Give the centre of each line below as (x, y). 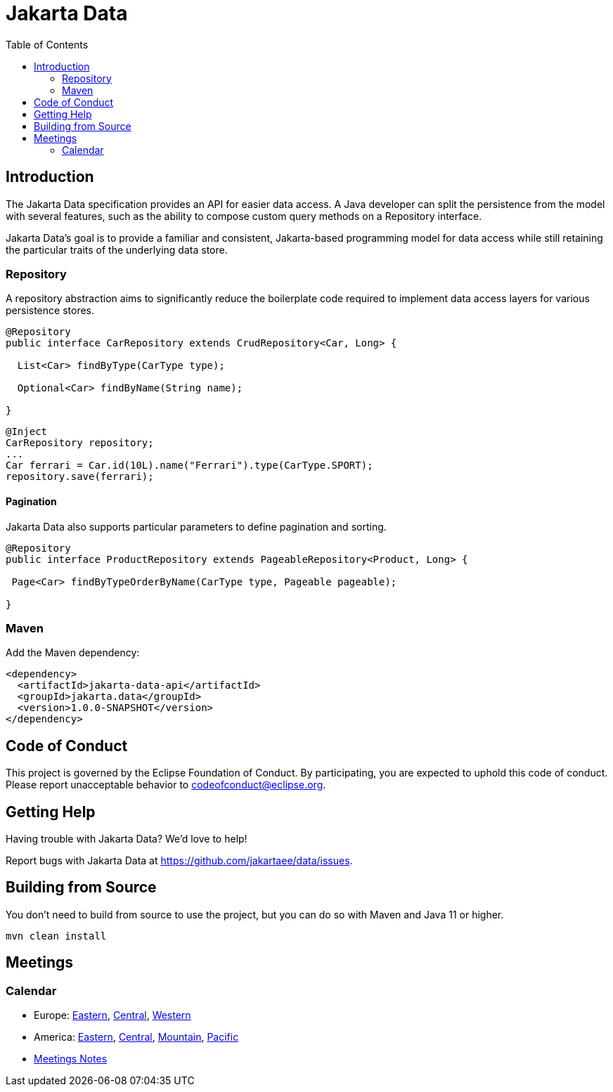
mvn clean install (56, 936)
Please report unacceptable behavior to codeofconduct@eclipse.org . (166, 785)
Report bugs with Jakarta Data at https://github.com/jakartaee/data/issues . (179, 860)
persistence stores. (50, 311)
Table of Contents (47, 44)
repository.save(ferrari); (80, 477)
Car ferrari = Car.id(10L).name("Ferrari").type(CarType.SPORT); (189, 466)
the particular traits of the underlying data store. (117, 249)
